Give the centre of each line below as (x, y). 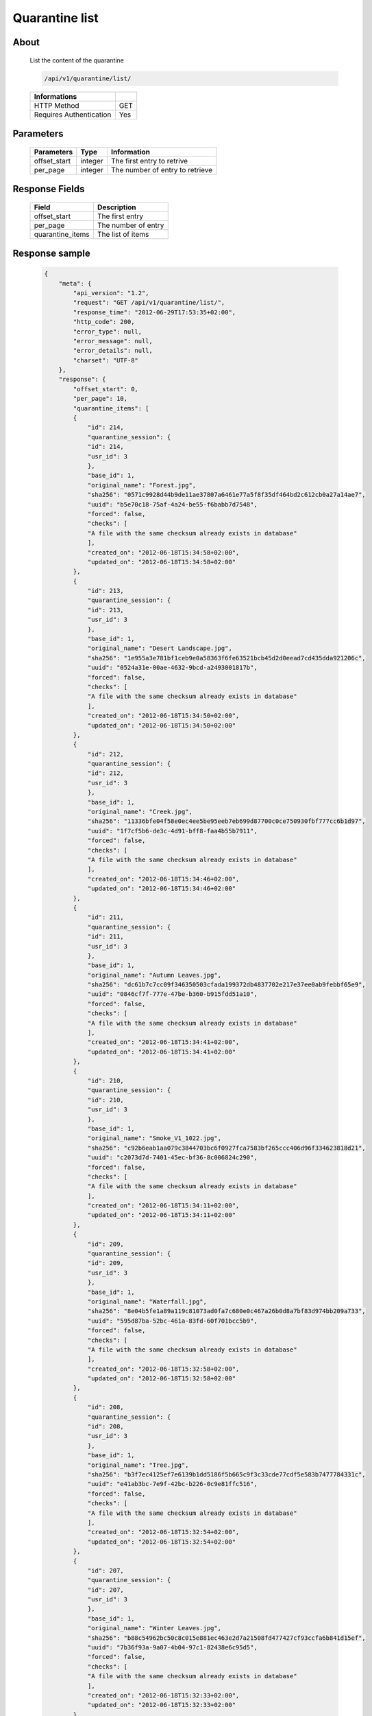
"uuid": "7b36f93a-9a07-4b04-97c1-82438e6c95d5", (172, 1648)
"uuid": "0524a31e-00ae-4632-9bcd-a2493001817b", (172, 668)
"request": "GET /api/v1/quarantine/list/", (149, 303)
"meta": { (75, 283)
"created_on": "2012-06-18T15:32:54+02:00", (163, 1532)
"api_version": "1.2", (111, 293)
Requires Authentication (73, 115)
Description (116, 207)
